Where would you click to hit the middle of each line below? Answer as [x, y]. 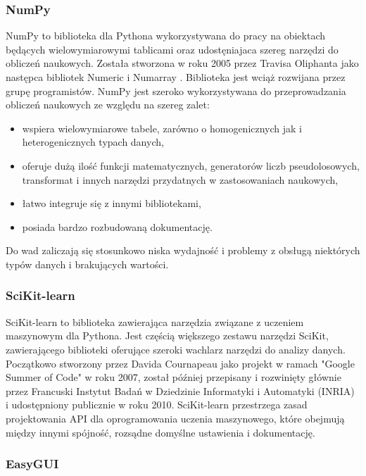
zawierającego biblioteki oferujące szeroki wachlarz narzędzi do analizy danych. [176, 349]
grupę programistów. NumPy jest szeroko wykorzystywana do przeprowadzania [176, 90]
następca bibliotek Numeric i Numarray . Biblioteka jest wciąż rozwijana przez [176, 77]
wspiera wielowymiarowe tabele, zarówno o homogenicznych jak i [162, 128]
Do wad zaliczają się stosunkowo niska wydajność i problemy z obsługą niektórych [183, 250]
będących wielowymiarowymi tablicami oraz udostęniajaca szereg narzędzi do [172, 49]
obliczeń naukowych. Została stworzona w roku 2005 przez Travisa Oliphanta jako [182, 63]
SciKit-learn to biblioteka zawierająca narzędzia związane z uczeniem [155, 321]
